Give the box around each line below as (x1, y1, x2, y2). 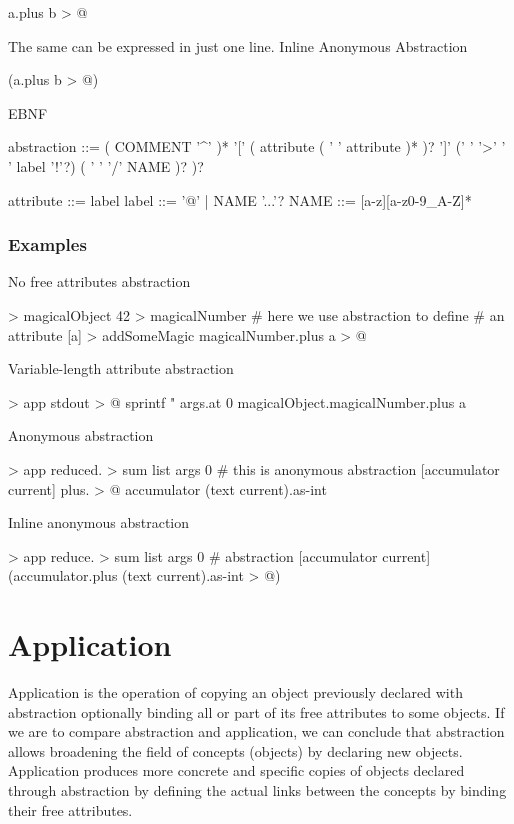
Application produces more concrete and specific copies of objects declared (8, 760, 465, 781)
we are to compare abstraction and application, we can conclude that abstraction (8, 721, 505, 742)
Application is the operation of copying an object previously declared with (8, 682, 463, 703)
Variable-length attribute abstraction (8, 358, 234, 379)
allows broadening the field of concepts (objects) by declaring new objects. (8, 740, 463, 761)
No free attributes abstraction (8, 271, 191, 292)
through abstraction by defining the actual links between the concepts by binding (8, 780, 507, 800)
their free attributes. (8, 799, 133, 820)
